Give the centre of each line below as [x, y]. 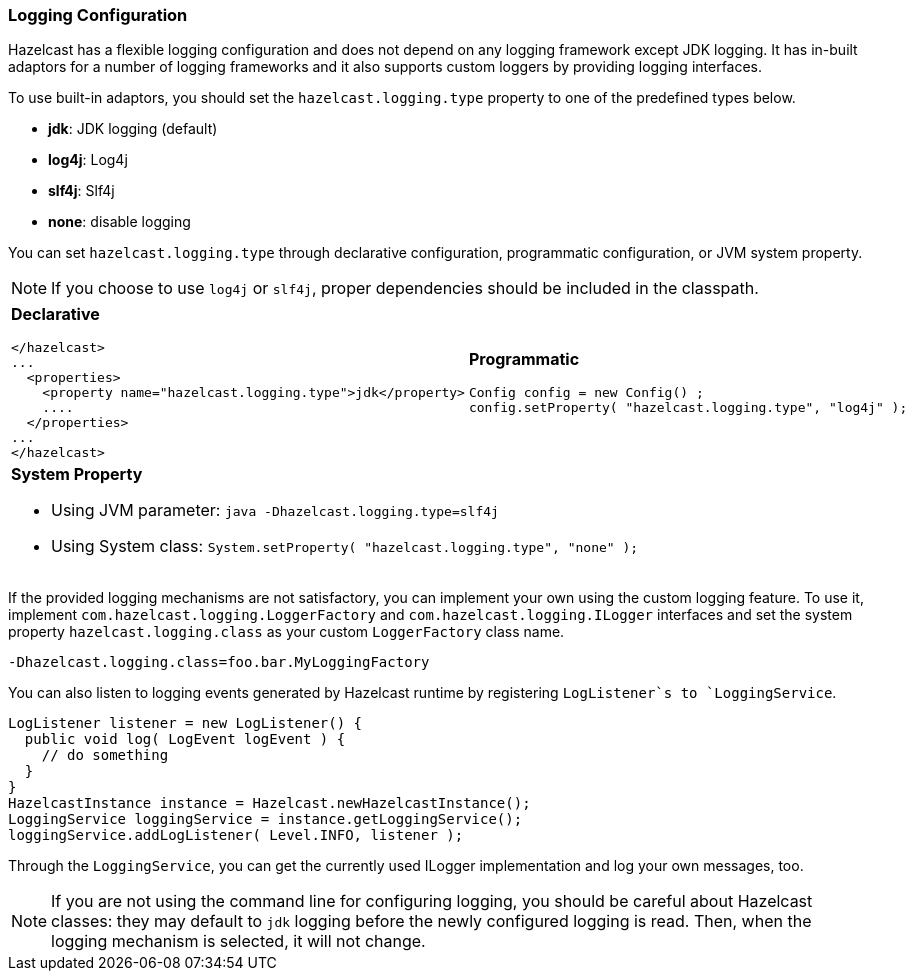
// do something [105, 755]
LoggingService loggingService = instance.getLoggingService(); [265, 819]
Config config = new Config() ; [586, 393]
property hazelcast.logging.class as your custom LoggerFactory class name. [286, 632]
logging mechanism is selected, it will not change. [238, 941]
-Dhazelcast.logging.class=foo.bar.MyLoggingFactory [219, 662]
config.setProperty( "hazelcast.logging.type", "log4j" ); [688, 408]
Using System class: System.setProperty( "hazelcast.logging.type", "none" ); [345, 546]
